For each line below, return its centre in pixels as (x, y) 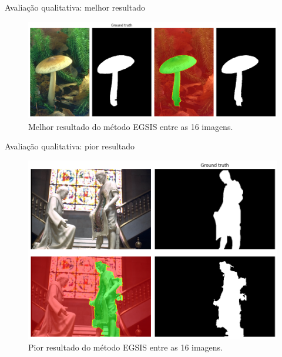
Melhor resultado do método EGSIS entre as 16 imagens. (131, 126)
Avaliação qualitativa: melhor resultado (75, 7)
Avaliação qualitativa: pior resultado (70, 146)
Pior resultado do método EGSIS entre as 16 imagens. (126, 347)
